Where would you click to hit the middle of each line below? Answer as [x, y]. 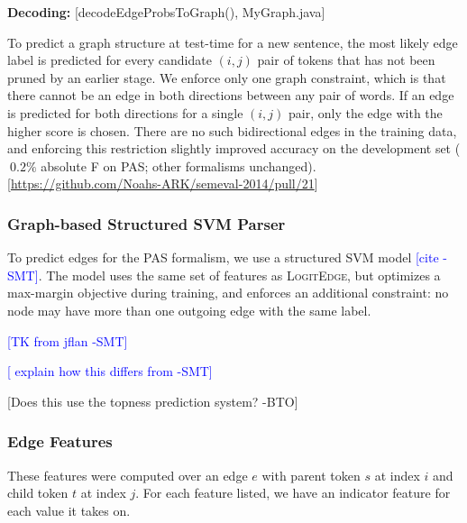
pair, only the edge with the [366, 112]
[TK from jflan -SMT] [68, 340]
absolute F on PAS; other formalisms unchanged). [179, 165]
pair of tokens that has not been [346, 60]
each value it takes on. [69, 510]
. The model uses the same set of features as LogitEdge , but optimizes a [239, 275]
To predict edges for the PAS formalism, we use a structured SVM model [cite [223, 257]
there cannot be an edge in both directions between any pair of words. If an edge [231, 95]
